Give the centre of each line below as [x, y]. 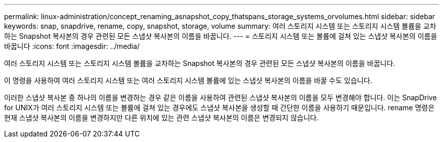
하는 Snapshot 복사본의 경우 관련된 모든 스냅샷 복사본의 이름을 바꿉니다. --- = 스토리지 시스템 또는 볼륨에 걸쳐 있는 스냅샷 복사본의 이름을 [221, 36]
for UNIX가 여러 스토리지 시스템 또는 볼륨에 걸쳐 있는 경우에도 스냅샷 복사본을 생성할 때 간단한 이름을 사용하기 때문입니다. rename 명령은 [219, 108]
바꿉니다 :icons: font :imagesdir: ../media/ [72, 46]
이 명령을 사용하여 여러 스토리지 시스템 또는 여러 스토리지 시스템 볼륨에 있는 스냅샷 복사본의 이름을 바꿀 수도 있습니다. [188, 80]
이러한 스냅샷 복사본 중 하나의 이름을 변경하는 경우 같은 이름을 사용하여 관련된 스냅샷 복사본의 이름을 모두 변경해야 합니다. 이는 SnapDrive [220, 97]
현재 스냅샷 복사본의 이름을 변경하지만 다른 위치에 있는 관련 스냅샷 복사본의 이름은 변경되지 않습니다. [161, 118]
